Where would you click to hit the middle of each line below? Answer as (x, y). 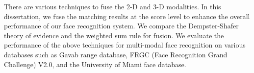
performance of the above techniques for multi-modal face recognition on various (125, 45)
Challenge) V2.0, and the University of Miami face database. (95, 64)
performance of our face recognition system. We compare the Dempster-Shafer (121, 26)
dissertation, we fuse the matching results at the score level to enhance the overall (127, 16)
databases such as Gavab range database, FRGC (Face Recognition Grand (116, 54)
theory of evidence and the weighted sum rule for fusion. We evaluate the (114, 35)
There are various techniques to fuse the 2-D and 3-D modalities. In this (113, 6)
